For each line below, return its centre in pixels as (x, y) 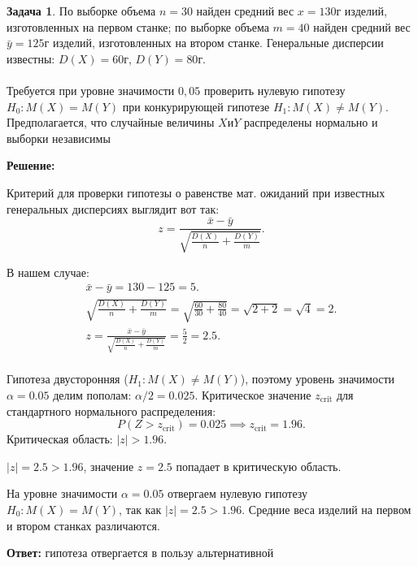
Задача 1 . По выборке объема (81, 11)
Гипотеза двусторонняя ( (67, 379)
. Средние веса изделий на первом (327, 509)
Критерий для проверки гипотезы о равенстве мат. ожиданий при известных (196, 192)
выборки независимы (59, 138)
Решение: (31, 165)
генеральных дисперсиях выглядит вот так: (113, 208)
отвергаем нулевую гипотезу (238, 493)
